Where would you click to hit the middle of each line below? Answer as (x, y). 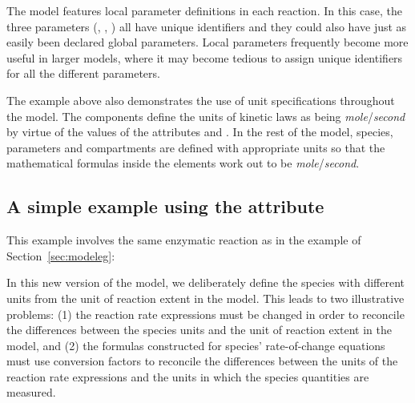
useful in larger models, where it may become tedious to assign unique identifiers (205, 57)
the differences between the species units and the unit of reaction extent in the (199, 330)
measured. (31, 392)
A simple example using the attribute (165, 206)
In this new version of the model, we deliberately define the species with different (205, 282)
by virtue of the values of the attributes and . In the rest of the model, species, (200, 132)
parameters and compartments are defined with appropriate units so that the (196, 147)
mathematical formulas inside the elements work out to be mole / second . (183, 163)
